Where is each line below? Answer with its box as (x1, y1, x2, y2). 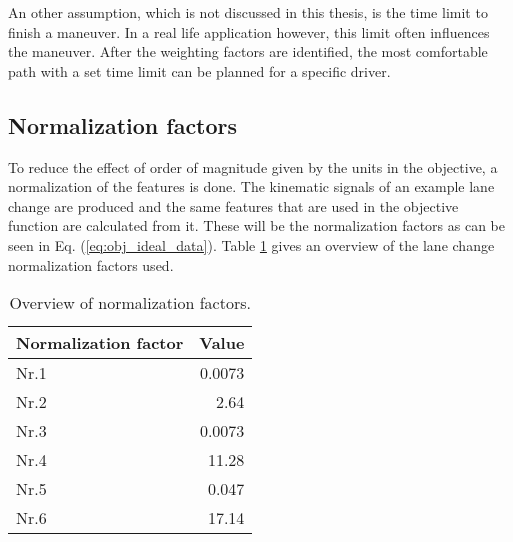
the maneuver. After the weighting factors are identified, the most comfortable (8, 41, 488, 62)
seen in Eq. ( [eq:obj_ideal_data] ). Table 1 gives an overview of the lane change (8, 234, 495, 255)
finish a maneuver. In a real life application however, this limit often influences (8, 21, 490, 42)
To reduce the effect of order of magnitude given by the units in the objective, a (8, 156, 498, 177)
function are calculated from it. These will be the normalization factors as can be (8, 215, 505, 236)
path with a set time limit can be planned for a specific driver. (8, 60, 391, 81)
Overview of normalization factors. (9, 291, 251, 315)
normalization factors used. (8, 254, 174, 275)
